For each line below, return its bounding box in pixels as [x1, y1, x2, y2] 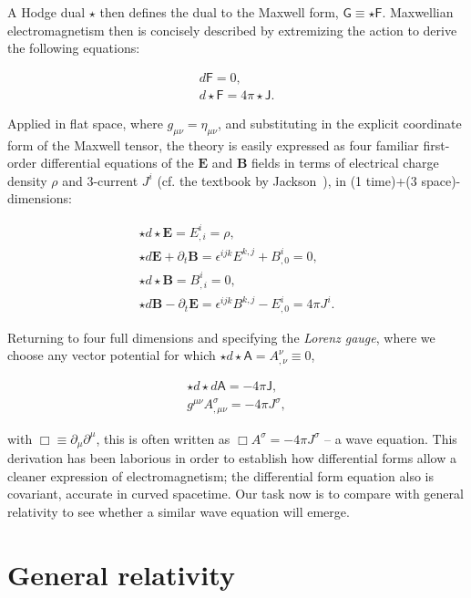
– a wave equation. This [323, 428, 457, 448]
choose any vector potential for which [7, 345, 216, 365]
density [7, 170, 47, 190]
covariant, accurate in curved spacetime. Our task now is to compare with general [7, 484, 464, 503]
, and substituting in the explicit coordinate [217, 113, 462, 132]
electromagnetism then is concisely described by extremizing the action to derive [7, 20, 457, 39]
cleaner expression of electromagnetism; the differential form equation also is [7, 466, 434, 485]
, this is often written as [96, 428, 230, 448]
